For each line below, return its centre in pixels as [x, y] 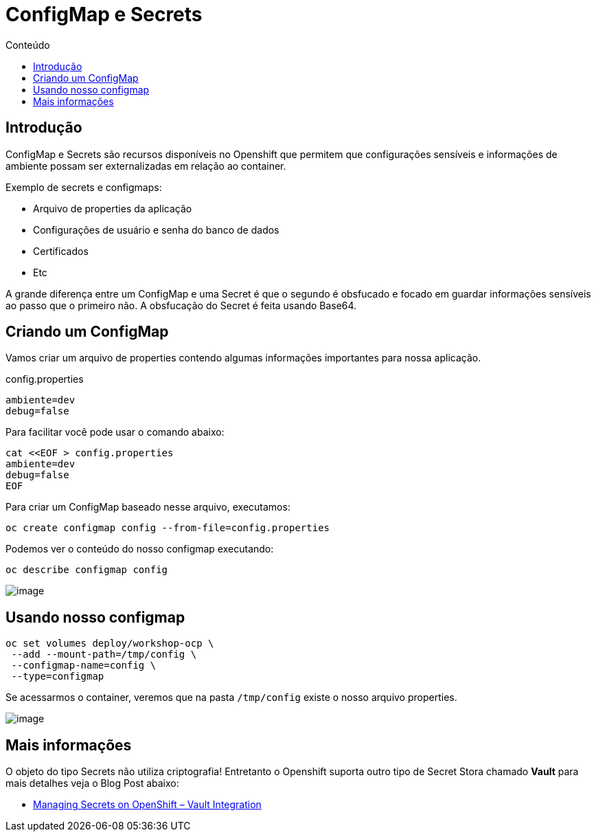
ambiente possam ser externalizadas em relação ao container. [146, 166]
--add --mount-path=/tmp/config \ [104, 655]
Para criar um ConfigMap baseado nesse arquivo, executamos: [148, 507]
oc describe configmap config [87, 570]
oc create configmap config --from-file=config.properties [168, 528]
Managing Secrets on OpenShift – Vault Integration [147, 805]
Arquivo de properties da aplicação [113, 208]
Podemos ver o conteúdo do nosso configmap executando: [140, 549]
